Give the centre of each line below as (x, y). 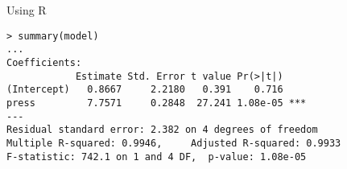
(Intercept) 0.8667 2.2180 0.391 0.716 (145, 90)
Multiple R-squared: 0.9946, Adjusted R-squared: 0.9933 (174, 143)
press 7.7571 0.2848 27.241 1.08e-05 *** (157, 103)
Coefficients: (44, 62)
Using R (27, 10)
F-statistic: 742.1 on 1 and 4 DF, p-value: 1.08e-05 (157, 157)
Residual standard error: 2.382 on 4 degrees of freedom (162, 130)
